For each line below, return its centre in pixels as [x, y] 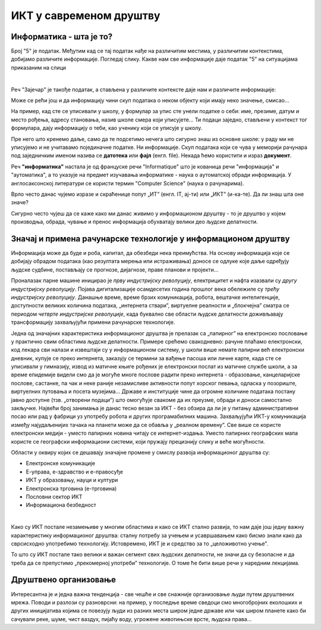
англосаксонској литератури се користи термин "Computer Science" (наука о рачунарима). [128, 183]
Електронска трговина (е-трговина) [71, 488]
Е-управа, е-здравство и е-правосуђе [74, 472]
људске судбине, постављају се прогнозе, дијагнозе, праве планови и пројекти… [115, 269]
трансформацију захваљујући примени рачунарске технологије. [93, 322]
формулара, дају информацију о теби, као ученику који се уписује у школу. [107, 128]
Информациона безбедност [61, 505]
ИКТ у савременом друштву [86, 15]
